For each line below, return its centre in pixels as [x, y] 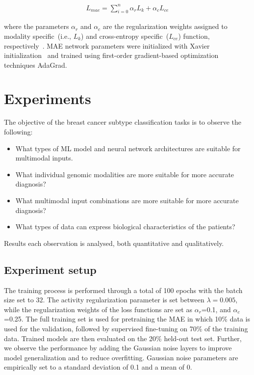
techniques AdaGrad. [36, 65]
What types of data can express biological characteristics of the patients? [125, 227]
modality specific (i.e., [38, 36]
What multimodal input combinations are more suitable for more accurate [127, 200]
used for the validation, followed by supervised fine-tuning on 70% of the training [126, 328]
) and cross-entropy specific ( [125, 36]
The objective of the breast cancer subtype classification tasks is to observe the [123, 122]
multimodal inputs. [44, 158]
